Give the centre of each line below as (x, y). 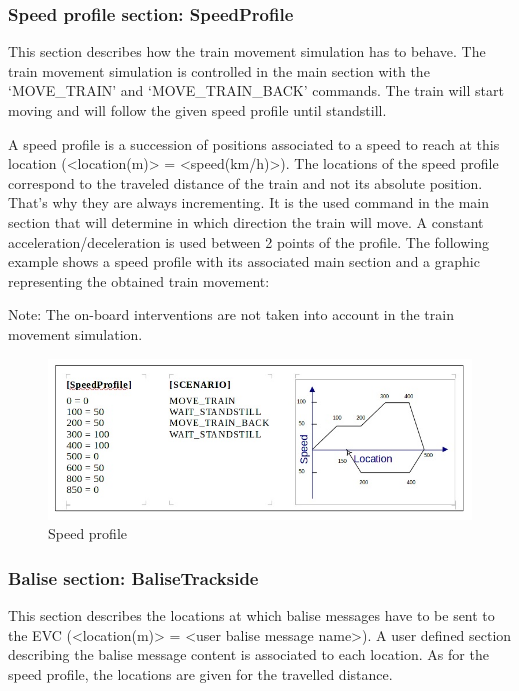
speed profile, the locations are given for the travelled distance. (200, 673)
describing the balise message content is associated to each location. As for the (248, 654)
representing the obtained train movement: (139, 280)
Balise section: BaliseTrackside (133, 577)
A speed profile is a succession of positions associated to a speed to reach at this (254, 143)
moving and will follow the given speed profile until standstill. (197, 110)
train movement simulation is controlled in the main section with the (219, 70)
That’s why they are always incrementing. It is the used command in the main (249, 202)
